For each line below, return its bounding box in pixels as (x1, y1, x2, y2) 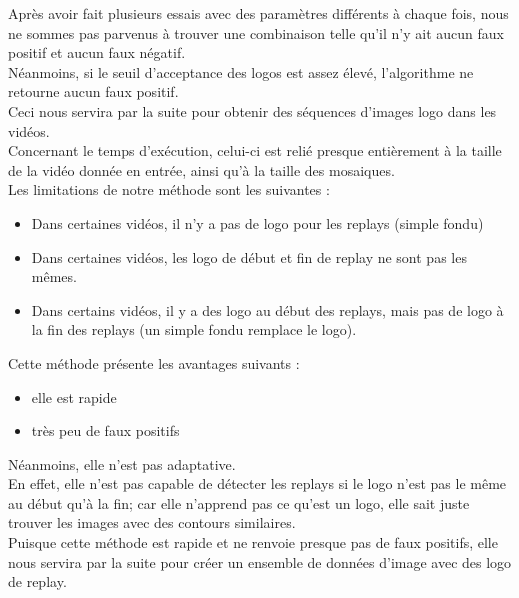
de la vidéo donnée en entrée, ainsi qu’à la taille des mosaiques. (8, 159, 395, 180)
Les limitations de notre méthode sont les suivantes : (8, 179, 330, 200)
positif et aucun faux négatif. (8, 42, 186, 63)
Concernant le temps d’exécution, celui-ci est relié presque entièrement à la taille (8, 140, 502, 161)
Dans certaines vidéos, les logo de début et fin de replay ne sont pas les (31, 246, 467, 267)
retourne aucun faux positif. (8, 81, 179, 102)
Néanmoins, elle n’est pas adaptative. (8, 453, 236, 474)
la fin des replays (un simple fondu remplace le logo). (31, 319, 357, 340)
